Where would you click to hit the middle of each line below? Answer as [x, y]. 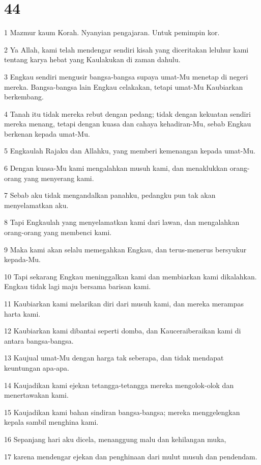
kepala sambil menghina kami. [51, 422]
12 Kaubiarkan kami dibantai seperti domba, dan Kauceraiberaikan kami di [123, 331]
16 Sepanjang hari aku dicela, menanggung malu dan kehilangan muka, [115, 439]
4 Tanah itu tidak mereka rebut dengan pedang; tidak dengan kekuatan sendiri [127, 113]
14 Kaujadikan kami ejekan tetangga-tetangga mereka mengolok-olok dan [119, 385]
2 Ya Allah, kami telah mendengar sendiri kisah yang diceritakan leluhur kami [126, 49]
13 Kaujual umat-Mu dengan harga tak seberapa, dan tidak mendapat [114, 358]
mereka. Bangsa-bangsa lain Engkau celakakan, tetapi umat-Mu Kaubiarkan [124, 86]
